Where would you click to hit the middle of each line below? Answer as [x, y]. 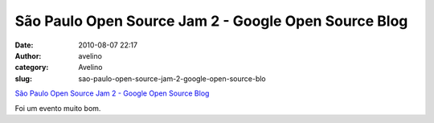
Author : [28, 55]
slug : [23, 78]
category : [32, 68]
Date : [24, 45]
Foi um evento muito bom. [58, 108]
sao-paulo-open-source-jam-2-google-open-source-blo [172, 78]
